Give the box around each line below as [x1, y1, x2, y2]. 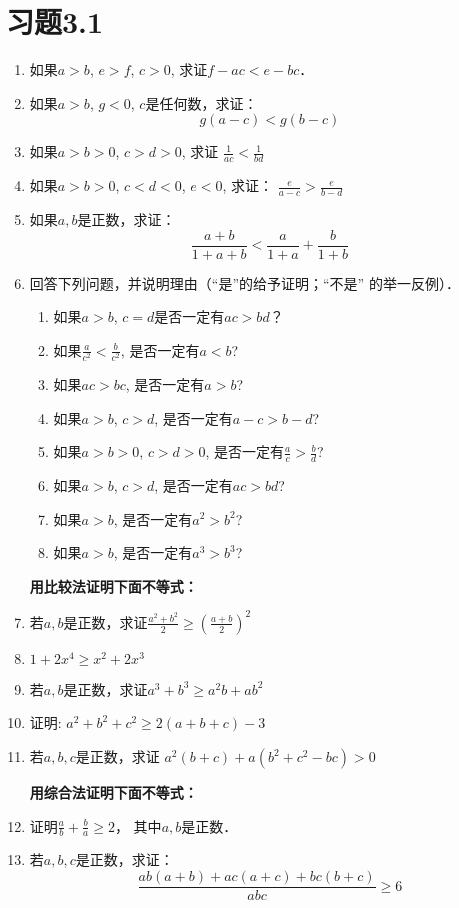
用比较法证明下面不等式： [29, 575, 198, 596]
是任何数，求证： [145, 92, 258, 113]
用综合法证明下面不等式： [29, 782, 198, 803]
